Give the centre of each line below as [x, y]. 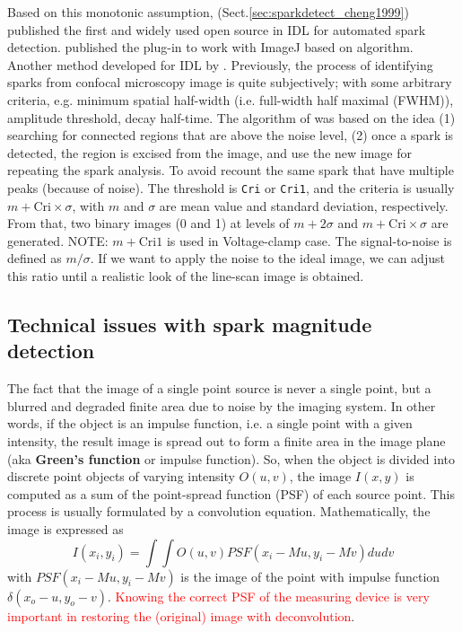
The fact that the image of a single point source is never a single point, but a [219, 388]
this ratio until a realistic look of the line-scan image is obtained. [186, 275]
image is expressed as [65, 528]
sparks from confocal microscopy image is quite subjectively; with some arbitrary [230, 82]
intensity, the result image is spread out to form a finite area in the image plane [227, 440]
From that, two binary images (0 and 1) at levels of [148, 223]
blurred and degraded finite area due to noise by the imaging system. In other [222, 405]
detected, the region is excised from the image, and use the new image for [210, 152]
